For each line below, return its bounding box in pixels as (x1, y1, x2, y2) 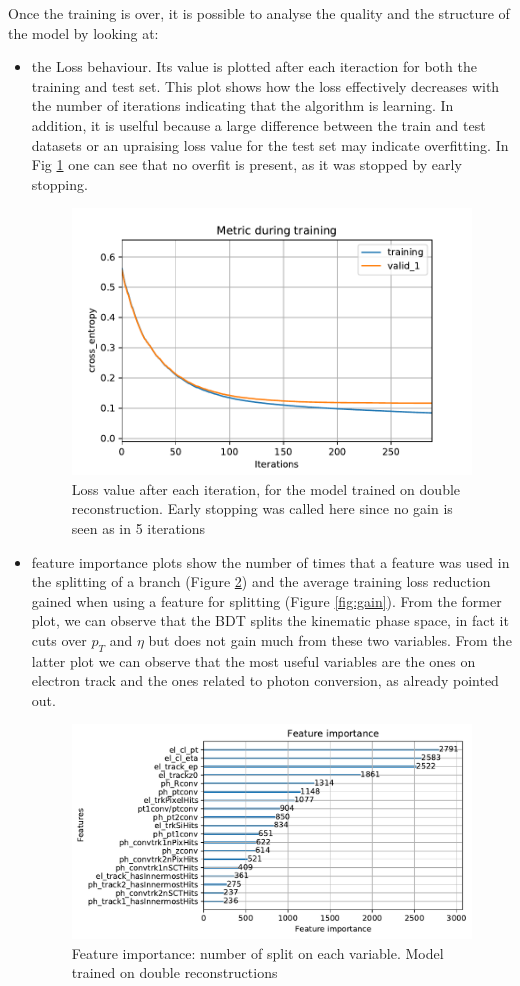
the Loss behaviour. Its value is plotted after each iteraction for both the (31, 56, 477, 77)
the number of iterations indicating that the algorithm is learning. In (31, 95, 454, 116)
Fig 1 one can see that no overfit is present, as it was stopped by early (31, 154, 462, 175)
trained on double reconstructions (71, 962, 278, 983)
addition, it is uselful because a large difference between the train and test (31, 114, 486, 135)
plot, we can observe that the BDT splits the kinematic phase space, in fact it (31, 610, 509, 631)
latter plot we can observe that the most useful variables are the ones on (31, 650, 476, 671)
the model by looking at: (8, 22, 159, 43)
